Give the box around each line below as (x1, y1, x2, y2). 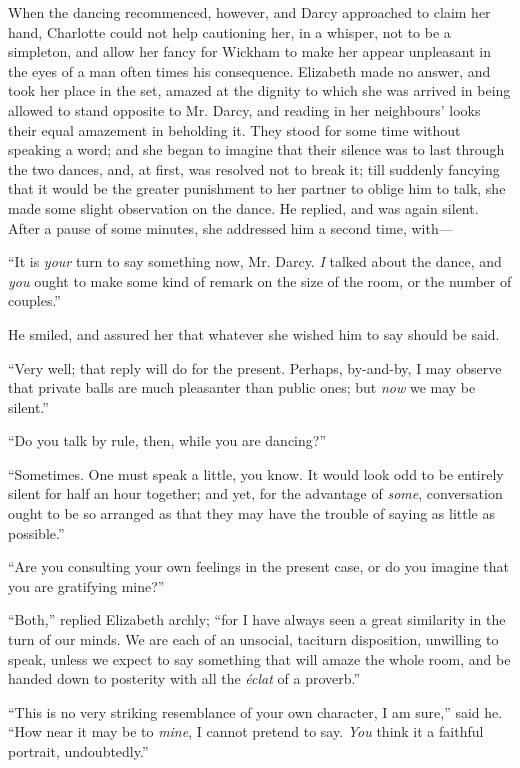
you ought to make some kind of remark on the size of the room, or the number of (8, 270, 512, 291)
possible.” (8, 522, 65, 543)
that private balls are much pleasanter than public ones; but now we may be (8, 377, 476, 398)
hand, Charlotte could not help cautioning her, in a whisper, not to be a (8, 21, 451, 42)
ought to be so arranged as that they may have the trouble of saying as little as (8, 503, 495, 524)
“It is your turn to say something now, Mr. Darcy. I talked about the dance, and (8, 251, 502, 272)
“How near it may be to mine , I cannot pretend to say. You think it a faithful (8, 721, 484, 742)
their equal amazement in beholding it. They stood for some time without (8, 119, 461, 140)
